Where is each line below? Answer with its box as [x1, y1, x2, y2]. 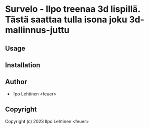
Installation [5, 61, 40, 69]
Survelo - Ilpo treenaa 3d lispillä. [5, 3, 141, 15]
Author [5, 78, 27, 86]
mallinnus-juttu [5, 25, 70, 36]
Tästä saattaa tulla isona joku [5, 14, 127, 25]
